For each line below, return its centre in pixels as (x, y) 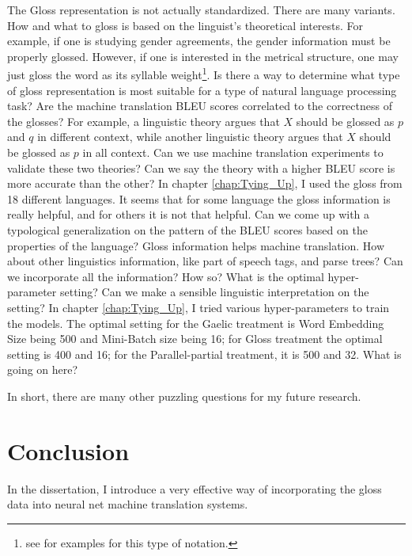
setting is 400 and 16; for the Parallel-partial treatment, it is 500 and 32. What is (204, 354)
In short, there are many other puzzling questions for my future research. (184, 396)
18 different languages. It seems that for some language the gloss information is (199, 198)
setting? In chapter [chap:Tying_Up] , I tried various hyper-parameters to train (198, 307)
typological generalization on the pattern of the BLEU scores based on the (187, 229)
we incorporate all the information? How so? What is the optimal (166, 276)
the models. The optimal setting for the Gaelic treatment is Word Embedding (196, 323)
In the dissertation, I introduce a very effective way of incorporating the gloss (195, 488)
